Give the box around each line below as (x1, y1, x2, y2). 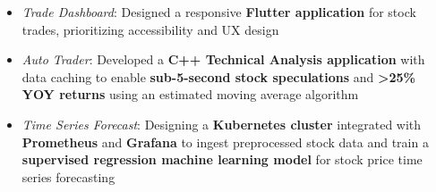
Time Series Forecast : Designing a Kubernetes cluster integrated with (21, 114, 422, 133)
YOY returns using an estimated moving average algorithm (21, 85, 359, 104)
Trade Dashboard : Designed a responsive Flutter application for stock (21, 3, 416, 21)
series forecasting (21, 167, 115, 186)
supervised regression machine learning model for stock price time (21, 150, 423, 169)
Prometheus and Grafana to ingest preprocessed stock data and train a (21, 132, 429, 151)
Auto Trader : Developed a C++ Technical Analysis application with (21, 50, 425, 69)
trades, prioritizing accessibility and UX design (21, 20, 279, 38)
